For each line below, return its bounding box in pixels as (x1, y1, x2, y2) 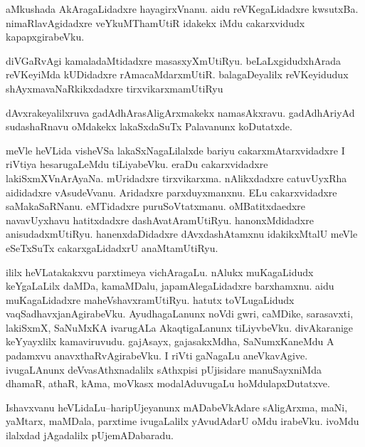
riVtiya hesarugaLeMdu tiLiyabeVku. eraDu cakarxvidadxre (6, 157, 268, 172)
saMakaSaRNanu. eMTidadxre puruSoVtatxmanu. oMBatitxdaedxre (6, 199, 306, 214)
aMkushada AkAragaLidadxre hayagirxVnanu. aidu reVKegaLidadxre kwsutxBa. (6, 1, 359, 16)
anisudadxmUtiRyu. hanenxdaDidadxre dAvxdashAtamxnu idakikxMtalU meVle (6, 226, 358, 241)
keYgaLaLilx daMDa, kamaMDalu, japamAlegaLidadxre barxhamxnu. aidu (6, 278, 334, 293)
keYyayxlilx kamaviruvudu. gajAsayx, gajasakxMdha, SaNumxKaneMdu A (6, 334, 334, 349)
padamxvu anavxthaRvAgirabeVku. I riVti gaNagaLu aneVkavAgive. (6, 348, 308, 363)
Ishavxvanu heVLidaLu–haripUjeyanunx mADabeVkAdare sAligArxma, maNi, (6, 399, 348, 414)
